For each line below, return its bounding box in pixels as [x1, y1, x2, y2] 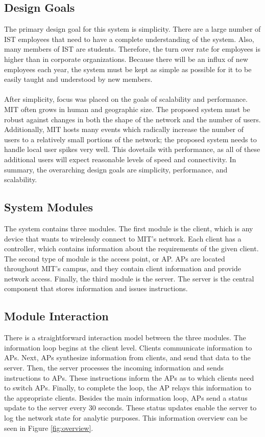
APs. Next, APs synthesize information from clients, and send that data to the [4, 352, 251, 363]
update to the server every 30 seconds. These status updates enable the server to [4, 402, 257, 413]
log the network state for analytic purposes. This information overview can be [4, 412, 248, 423]
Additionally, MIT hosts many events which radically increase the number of [4, 124, 244, 135]
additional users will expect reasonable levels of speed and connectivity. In [4, 154, 236, 164]
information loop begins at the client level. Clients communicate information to [4, 342, 252, 353]
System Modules [4, 199, 93, 215]
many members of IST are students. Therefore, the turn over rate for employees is [4, 43, 260, 54]
